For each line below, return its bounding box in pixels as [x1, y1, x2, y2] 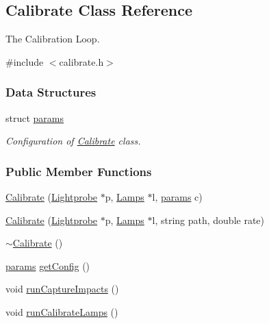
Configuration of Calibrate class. [5, 134, 141, 148]
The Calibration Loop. [5, 32, 100, 46]
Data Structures [5, 84, 97, 101]
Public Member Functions [5, 162, 152, 179]
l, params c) [152, 190, 203, 204]
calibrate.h [59, 54, 104, 68]
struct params [5, 110, 64, 125]
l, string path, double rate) [152, 212, 265, 227]
